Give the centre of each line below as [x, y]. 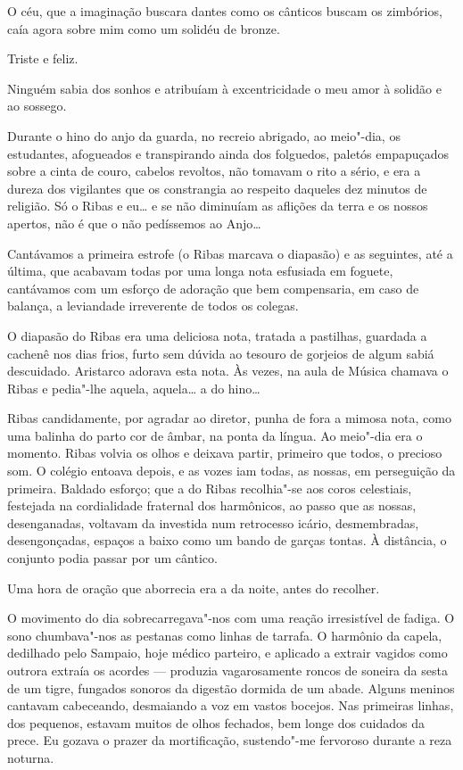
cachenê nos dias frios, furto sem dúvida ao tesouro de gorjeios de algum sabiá [221, 353]
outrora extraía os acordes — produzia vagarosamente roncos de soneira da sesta [227, 670]
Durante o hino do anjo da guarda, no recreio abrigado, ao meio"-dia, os [204, 135]
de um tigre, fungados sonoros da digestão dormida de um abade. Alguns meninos [231, 687]
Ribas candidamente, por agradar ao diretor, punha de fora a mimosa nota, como [229, 418]
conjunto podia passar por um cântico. [112, 558]
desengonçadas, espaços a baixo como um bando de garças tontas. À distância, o [227, 540]
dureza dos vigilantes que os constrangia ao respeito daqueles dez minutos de [217, 188]
